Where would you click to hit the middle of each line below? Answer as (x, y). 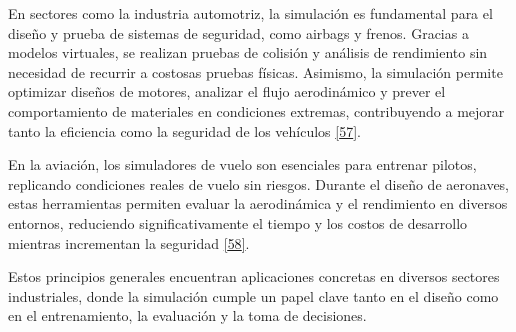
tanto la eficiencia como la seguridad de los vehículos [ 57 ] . (185, 130)
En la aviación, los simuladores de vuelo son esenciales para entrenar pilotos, (242, 164)
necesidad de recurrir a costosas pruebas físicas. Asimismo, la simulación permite (255, 71)
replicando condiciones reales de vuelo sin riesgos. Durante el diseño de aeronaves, (259, 183)
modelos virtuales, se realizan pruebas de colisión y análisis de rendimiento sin (248, 52)
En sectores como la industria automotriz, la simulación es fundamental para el (250, 13)
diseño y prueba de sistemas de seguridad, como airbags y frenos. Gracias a (238, 32)
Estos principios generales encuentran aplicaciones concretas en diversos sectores (254, 276)
